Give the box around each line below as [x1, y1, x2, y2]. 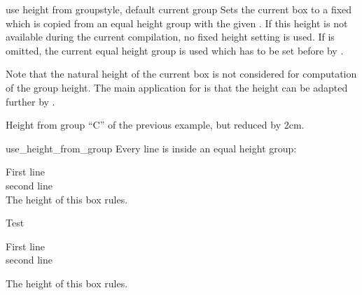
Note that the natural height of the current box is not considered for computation [6, 66, 357, 81]
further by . [6, 94, 55, 108]
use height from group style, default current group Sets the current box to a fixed [6, 2, 352, 16]
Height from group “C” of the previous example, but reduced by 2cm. [6, 117, 305, 132]
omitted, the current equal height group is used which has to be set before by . [6, 43, 344, 57]
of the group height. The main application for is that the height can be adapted [6, 80, 348, 94]
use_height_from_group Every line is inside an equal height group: [6, 141, 297, 155]
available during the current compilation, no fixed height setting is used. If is [6, 29, 335, 44]
